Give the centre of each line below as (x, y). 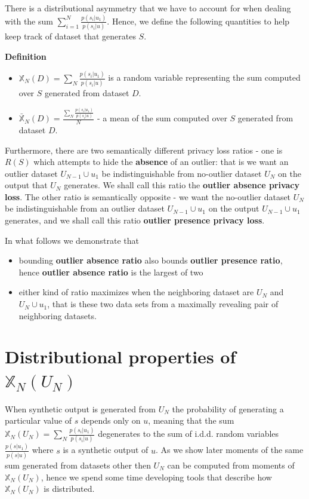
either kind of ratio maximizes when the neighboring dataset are (136, 292)
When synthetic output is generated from (81, 408)
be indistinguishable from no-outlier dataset (182, 173)
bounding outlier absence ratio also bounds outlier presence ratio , (151, 260)
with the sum (29, 21)
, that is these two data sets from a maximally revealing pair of (163, 304)
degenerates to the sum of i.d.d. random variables (189, 434)
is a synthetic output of (106, 450)
